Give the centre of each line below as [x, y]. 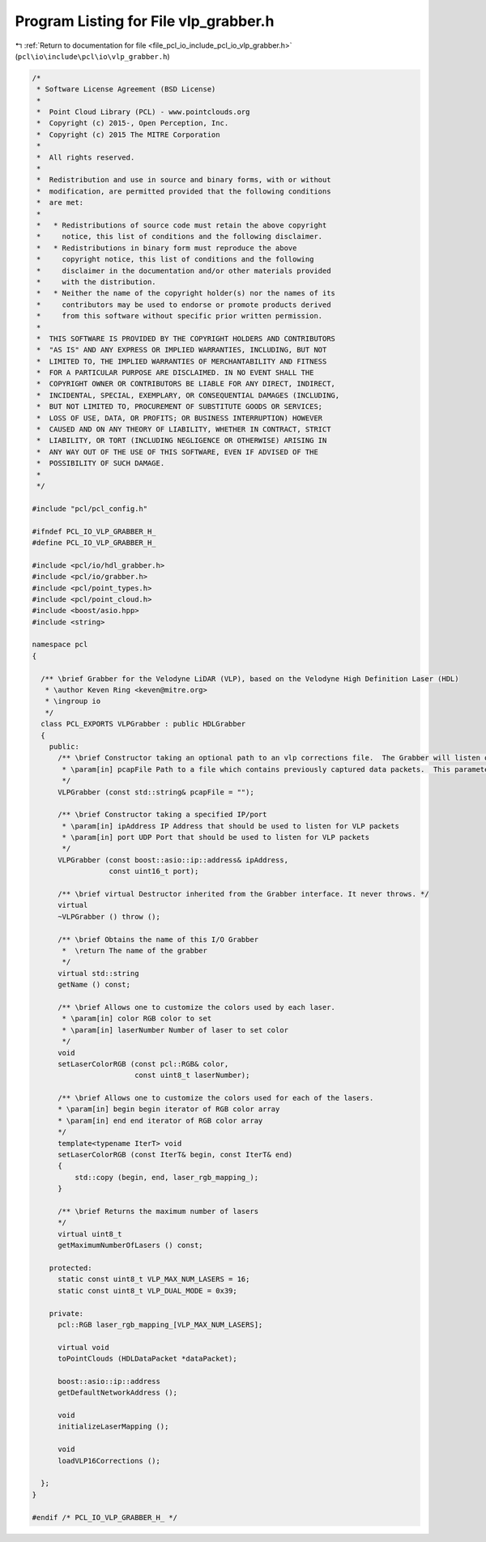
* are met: [60, 203]
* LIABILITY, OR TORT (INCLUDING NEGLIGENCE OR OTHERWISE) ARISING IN [182, 441]
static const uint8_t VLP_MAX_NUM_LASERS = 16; [154, 1279]
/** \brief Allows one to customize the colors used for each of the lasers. [216, 1098]
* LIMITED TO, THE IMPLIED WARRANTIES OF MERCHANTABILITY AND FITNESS [182, 361]
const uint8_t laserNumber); [192, 1076]
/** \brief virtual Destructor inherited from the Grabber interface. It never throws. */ [243, 894]
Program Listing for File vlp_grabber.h [145, 21]
